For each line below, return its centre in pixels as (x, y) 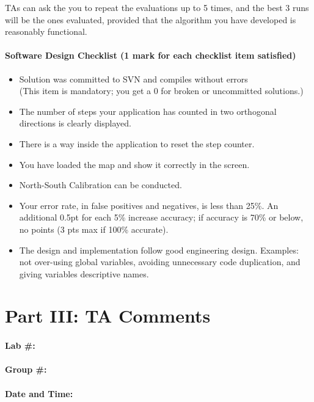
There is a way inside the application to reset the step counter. (137, 143)
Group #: (26, 369)
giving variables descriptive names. (84, 273)
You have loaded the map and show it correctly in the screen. (134, 164)
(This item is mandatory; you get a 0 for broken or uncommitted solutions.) (161, 91)
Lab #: (20, 345)
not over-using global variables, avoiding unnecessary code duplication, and (160, 262)
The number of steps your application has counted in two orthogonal (148, 111)
